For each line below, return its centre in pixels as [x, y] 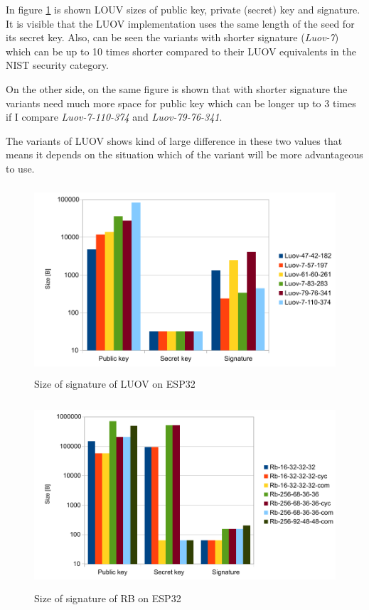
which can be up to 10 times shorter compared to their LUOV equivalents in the [181, 51]
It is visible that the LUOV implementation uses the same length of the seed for [180, 23]
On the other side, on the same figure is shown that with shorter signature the [177, 88]
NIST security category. [57, 65]
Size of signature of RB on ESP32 [108, 598]
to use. [20, 168]
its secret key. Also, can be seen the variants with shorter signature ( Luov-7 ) [172, 37]
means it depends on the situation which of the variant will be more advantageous [184, 154]
